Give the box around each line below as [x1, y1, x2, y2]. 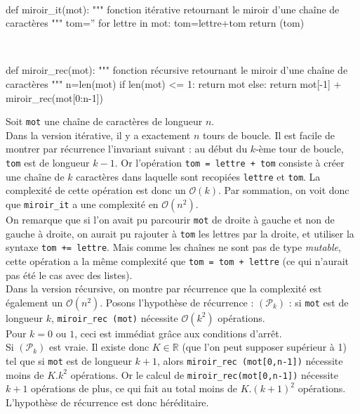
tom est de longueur [6, 155, 90, 169]
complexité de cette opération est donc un [6, 183, 186, 198]
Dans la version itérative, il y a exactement [6, 127, 191, 142]
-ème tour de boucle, [255, 141, 344, 156]
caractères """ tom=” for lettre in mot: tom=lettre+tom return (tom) [6, 15, 305, 30]
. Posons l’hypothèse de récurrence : [100, 295, 254, 309]
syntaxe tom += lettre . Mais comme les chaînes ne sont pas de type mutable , [6, 240, 341, 254]
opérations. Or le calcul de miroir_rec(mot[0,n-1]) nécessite [70, 367, 339, 382]
